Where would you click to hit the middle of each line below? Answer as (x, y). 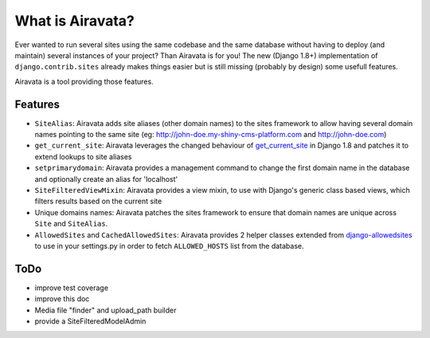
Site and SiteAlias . (71, 224)
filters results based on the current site (98, 201)
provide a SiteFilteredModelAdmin (90, 321)
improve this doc (62, 299)
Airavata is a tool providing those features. (84, 81)
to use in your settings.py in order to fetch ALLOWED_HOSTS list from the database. (169, 246)
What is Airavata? (74, 21)
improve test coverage (72, 288)
